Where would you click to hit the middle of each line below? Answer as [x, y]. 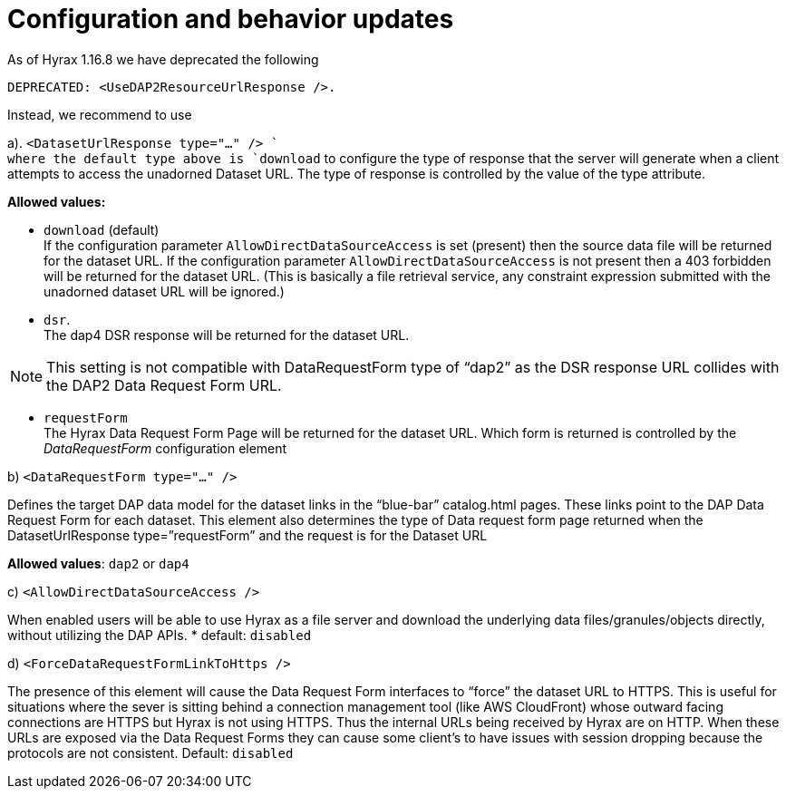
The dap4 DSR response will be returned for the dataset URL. [227, 335]
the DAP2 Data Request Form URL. [164, 385]
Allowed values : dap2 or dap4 [98, 563]
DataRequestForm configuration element [165, 448]
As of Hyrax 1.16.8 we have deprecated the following [163, 59]
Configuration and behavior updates [231, 19]
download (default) [102, 229]
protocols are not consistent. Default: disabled [150, 752]
